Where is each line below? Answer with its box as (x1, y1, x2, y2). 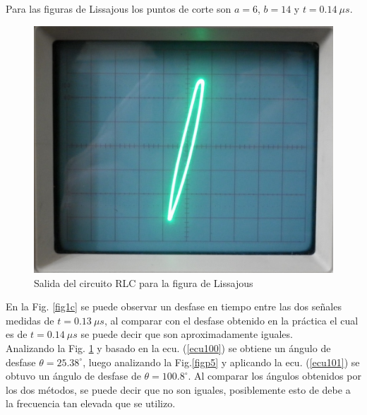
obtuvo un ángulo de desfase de (6, 368, 141, 383)
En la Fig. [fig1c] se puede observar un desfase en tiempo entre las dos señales (6, 299, 342, 314)
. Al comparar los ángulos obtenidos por (188, 368, 361, 383)
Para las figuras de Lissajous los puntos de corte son (6, 1, 231, 16)
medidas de (6, 312, 54, 327)
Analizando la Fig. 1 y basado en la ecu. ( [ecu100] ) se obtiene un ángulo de (6, 341, 331, 356)
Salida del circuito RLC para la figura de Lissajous (34, 275, 253, 290)
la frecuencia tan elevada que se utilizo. (6, 396, 176, 411)
